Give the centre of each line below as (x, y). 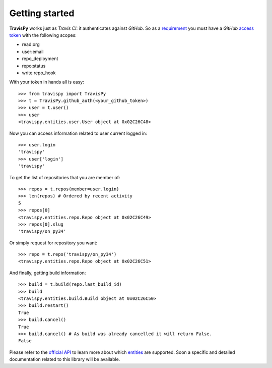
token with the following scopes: (43, 35)
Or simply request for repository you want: (53, 243)
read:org (31, 44)
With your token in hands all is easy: (47, 82)
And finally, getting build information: (48, 273)
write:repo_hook (39, 73)
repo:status (34, 66)
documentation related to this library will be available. (65, 359)
